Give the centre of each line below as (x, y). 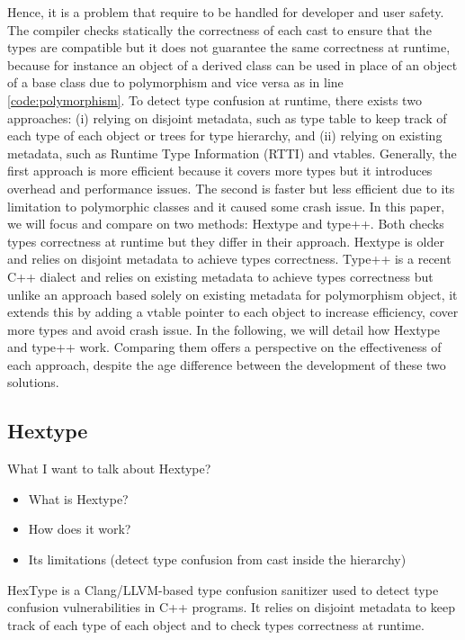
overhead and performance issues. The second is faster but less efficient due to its (231, 188)
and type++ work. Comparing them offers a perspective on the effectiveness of (224, 347)
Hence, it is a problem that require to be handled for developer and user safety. (226, 12)
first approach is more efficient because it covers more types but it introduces (220, 171)
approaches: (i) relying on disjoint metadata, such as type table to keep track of (227, 117)
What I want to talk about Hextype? (109, 469)
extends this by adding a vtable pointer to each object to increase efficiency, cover (233, 312)
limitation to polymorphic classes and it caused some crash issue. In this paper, (226, 206)
